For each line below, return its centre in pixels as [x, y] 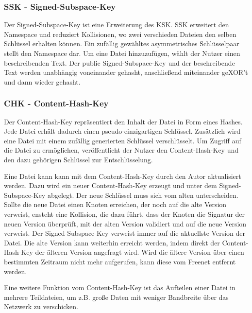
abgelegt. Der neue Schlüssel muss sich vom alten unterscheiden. [143, 195]
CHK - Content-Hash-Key [56, 103]
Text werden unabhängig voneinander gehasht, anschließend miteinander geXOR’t [126, 72]
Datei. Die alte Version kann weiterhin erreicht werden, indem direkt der [112, 242]
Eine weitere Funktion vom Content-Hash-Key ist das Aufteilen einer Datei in [120, 287]
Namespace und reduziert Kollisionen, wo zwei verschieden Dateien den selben [120, 34]
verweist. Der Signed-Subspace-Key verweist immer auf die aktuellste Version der [125, 233]
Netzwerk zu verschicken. [41, 306]
